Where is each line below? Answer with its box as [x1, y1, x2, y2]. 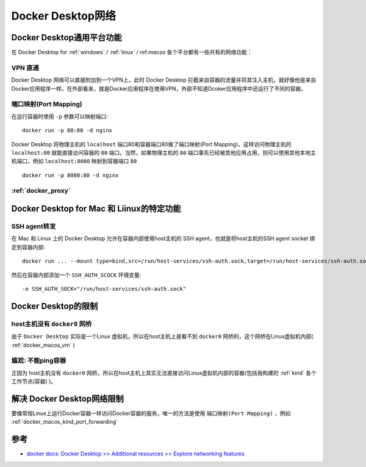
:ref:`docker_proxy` [11, 187, 71, 195]
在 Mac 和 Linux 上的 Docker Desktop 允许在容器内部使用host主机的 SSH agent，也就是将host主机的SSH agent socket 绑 [11, 235, 315, 242]
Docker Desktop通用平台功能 [11, 32, 122, 43]
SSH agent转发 [11, 223, 56, 231]
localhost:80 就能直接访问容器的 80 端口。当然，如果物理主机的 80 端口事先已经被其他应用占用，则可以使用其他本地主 [11, 149, 317, 156]
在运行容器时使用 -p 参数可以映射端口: [11, 113, 108, 120]
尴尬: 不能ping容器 [11, 357, 66, 365]
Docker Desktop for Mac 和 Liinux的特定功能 [11, 204, 181, 214]
